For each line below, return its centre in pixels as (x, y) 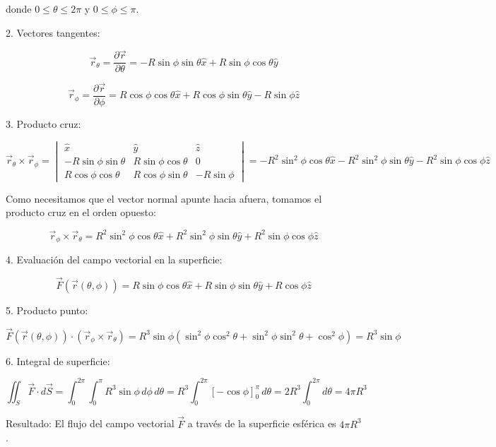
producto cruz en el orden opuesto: (81, 212)
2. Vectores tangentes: (53, 32)
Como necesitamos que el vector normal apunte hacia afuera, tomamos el (164, 198)
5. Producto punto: (47, 310)
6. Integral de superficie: (58, 360)
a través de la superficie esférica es (262, 423)
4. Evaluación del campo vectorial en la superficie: (114, 259)
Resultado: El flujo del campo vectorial (90, 423)
